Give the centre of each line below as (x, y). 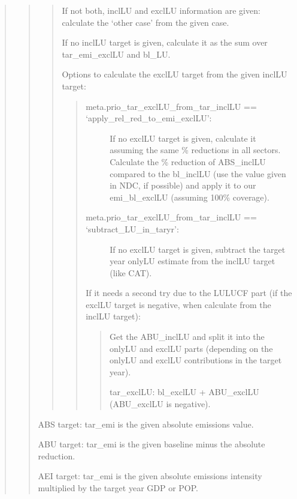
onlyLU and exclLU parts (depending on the (191, 348)
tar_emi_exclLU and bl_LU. (116, 54)
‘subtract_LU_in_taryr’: (132, 228)
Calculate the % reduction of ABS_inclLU (188, 161)
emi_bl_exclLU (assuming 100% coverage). (190, 197)
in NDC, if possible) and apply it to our (183, 185)
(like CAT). (131, 272)
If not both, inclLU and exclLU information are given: (161, 10)
